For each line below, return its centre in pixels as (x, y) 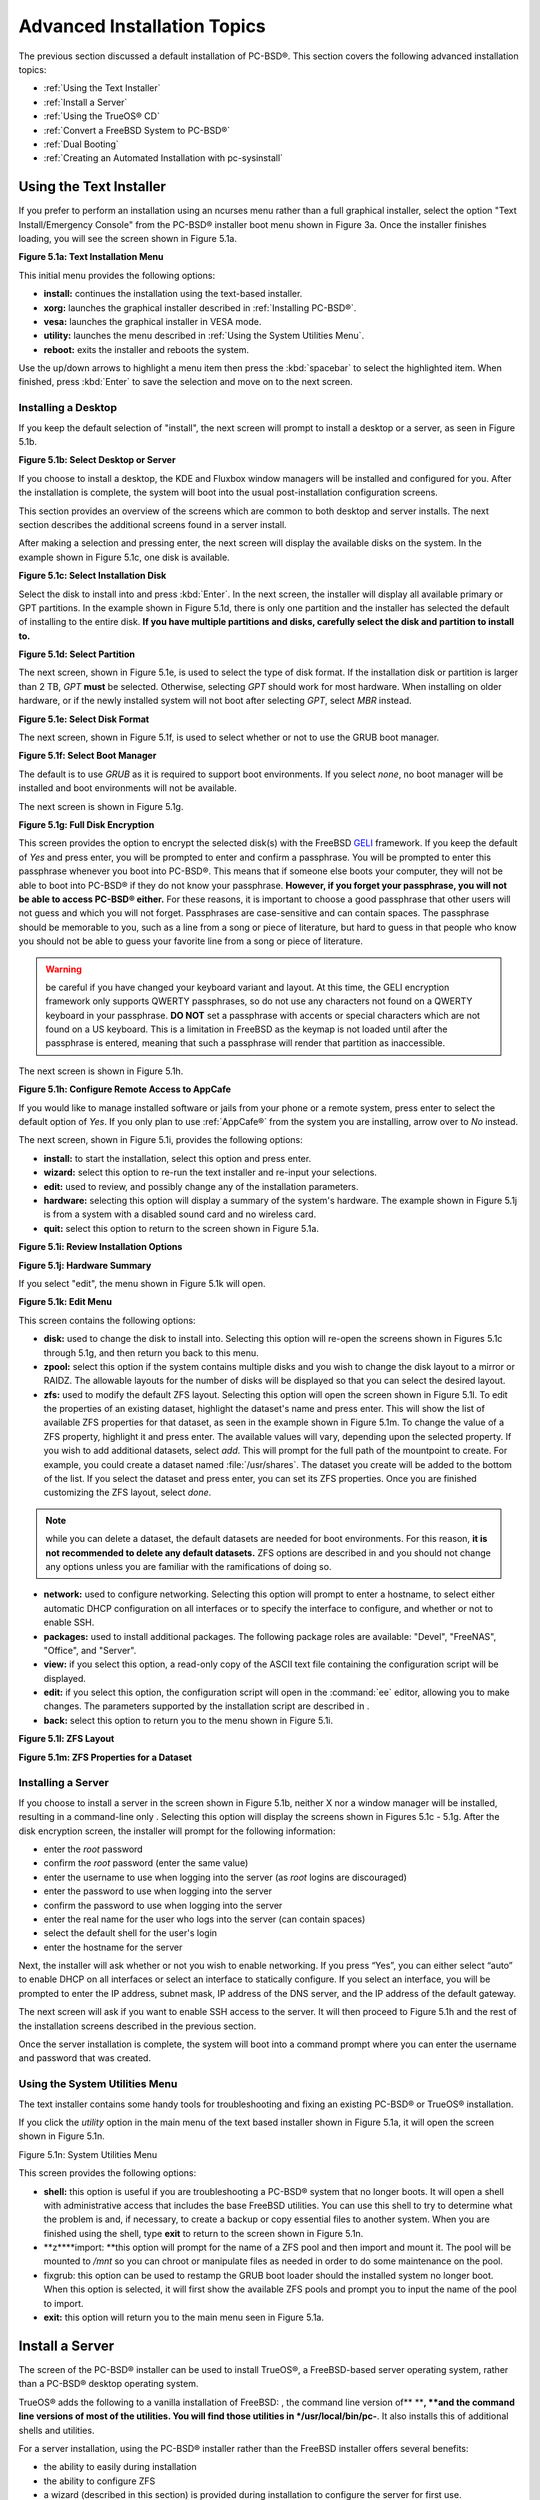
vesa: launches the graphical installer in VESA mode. (152, 321)
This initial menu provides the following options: (116, 275)
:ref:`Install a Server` (85, 102)
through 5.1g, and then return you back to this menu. (151, 1352)
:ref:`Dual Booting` (81, 144)
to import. (63, 2303)
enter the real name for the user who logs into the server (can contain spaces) (204, 1919)
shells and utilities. (56, 2430)
